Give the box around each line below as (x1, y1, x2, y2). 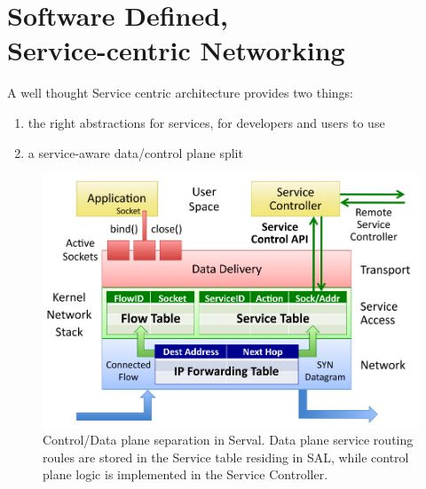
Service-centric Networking (7, 32, 345, 68)
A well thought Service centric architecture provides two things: (7, 83, 353, 102)
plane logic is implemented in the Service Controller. (43, 465, 328, 484)
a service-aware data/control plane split (28, 143, 243, 162)
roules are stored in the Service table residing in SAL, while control (43, 447, 409, 466)
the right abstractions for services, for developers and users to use (28, 113, 385, 131)
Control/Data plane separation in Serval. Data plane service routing (43, 430, 414, 449)
